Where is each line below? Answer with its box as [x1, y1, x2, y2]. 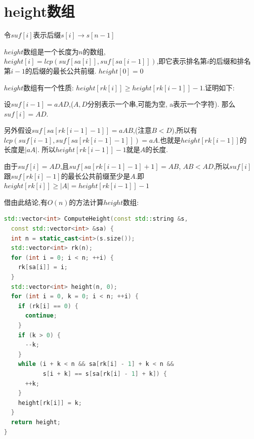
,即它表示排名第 [156, 56, 207, 66]
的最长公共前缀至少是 [61, 170, 130, 181]
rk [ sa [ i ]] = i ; [18, 264, 68, 271]
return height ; [11, 418, 61, 426]
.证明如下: [203, 82, 235, 92]
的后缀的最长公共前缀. [25, 65, 96, 76]
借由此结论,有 [4, 197, 47, 207]
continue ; [25, 312, 57, 319]
